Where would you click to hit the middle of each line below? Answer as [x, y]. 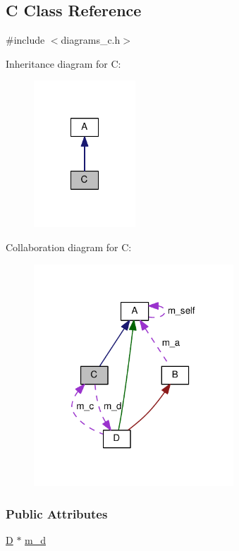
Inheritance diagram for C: [63, 63]
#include [25, 40]
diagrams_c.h [91, 40]
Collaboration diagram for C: [69, 247]
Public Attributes [57, 513]
